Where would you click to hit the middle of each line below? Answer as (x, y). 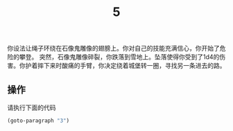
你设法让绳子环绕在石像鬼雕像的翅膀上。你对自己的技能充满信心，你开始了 (113, 49)
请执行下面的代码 (32, 107)
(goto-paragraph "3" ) (38, 121)
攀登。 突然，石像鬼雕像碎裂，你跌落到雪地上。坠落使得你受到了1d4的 (119, 57)
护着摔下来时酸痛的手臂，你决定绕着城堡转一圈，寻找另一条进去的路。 (126, 66)
